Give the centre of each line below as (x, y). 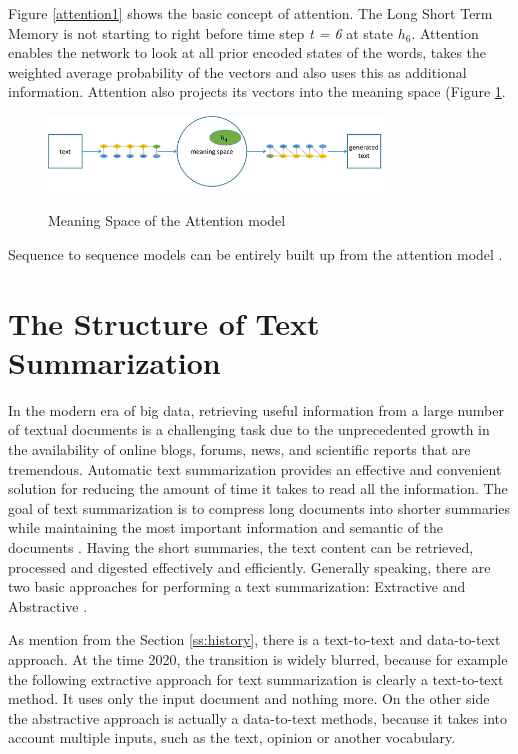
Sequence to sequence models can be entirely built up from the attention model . (255, 253)
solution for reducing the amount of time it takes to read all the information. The (258, 488)
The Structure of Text (164, 322)
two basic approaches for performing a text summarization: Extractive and (237, 586)
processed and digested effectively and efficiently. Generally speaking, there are (249, 566)
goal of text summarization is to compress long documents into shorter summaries (259, 507)
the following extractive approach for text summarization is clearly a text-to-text (256, 678)
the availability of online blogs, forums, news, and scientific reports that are (239, 449)
